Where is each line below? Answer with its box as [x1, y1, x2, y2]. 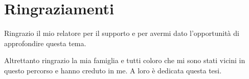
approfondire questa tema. [4, 37, 86, 48]
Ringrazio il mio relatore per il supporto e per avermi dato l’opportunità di [4, 28, 239, 38]
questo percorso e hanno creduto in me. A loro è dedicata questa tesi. [4, 65, 222, 75]
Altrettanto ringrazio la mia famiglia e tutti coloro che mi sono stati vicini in [4, 55, 245, 66]
